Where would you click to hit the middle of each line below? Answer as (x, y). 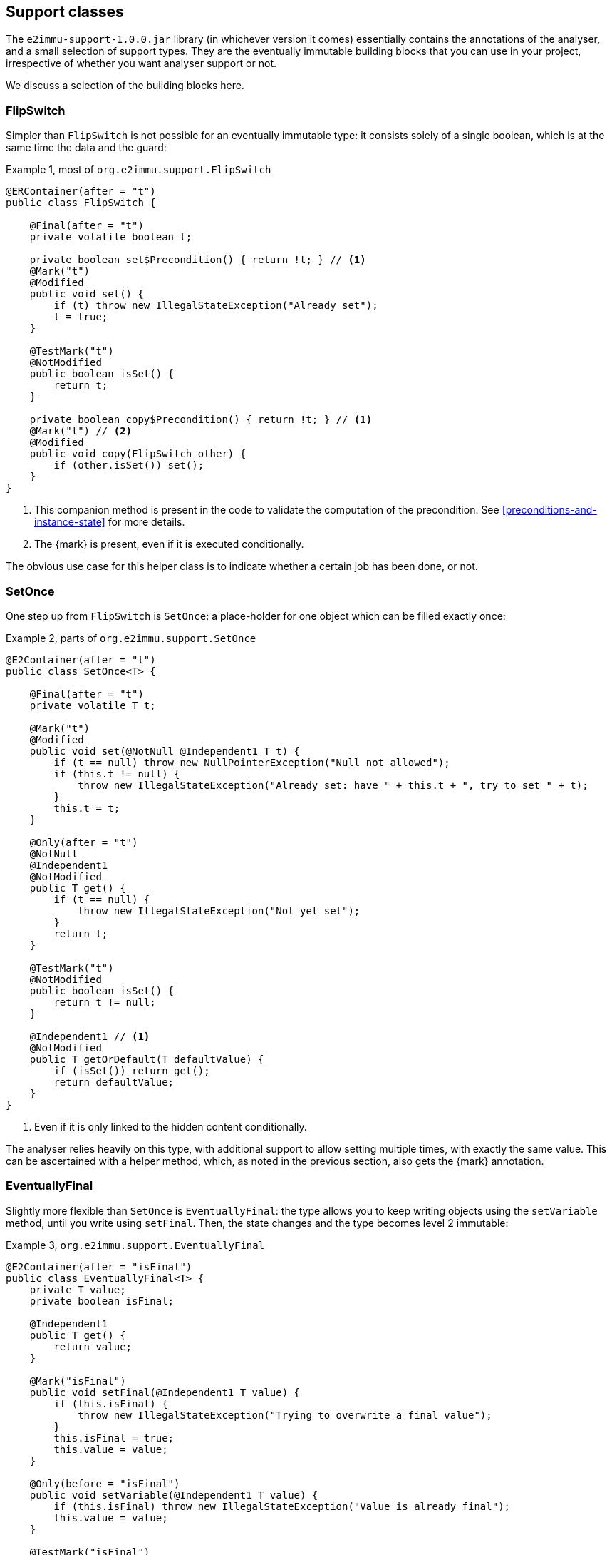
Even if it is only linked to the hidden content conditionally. (171, 1126)
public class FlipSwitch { (81, 203)
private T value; (78, 1289)
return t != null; (105, 1002)
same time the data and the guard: (86, 148)
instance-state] (70, 522)
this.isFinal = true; (114, 1438)
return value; (93, 1346)
